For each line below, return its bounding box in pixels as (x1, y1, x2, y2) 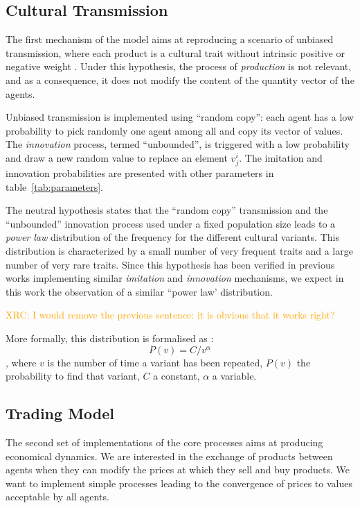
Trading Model (6, 403, 114, 424)
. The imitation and (239, 150, 323, 164)
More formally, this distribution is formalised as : (6, 331, 214, 346)
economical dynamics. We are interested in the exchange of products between (6, 448, 333, 463)
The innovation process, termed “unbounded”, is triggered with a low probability (6, 137, 350, 151)
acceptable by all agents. (6, 489, 109, 504)
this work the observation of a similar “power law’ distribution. (6, 284, 273, 298)
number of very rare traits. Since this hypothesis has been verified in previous (6, 257, 335, 271)
